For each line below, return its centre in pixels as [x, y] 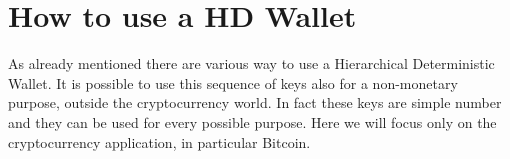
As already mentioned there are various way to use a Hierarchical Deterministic [251, 63]
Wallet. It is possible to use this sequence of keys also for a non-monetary [233, 82]
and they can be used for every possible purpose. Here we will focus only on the [252, 121]
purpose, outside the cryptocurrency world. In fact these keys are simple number [255, 102]
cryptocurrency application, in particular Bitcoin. [159, 141]
